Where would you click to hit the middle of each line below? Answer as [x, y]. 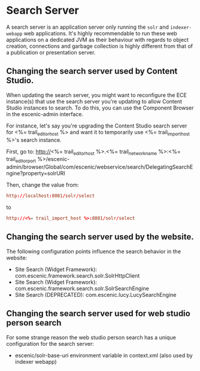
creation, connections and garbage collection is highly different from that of [100, 46]
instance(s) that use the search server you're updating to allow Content [94, 101]
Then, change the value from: [43, 185]
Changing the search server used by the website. [100, 237]
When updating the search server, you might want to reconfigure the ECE [96, 95]
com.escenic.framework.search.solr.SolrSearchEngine [82, 288]
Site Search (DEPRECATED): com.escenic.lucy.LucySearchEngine [96, 294]
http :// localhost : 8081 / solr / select [51, 196]
